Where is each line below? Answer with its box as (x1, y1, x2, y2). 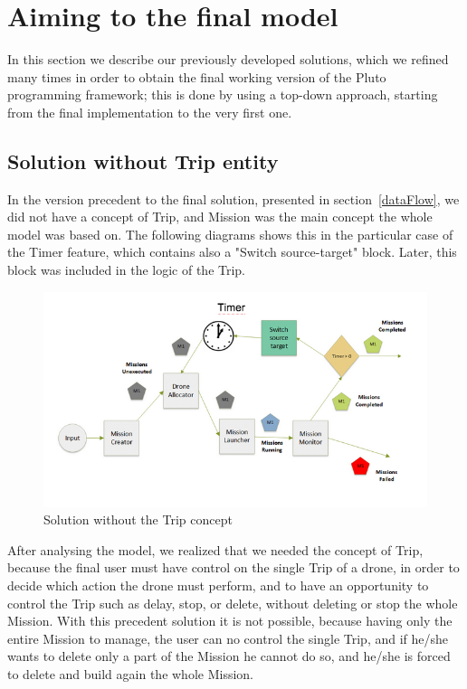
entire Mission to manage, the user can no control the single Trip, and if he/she (7, 628, 449, 647)
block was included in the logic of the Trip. (7, 260, 246, 279)
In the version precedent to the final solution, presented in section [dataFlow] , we (7, 189, 460, 208)
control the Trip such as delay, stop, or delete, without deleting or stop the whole (7, 593, 458, 612)
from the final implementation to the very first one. (7, 102, 292, 121)
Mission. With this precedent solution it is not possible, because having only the (7, 611, 453, 630)
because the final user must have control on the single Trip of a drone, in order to (7, 558, 460, 577)
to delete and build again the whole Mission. (7, 664, 254, 683)
